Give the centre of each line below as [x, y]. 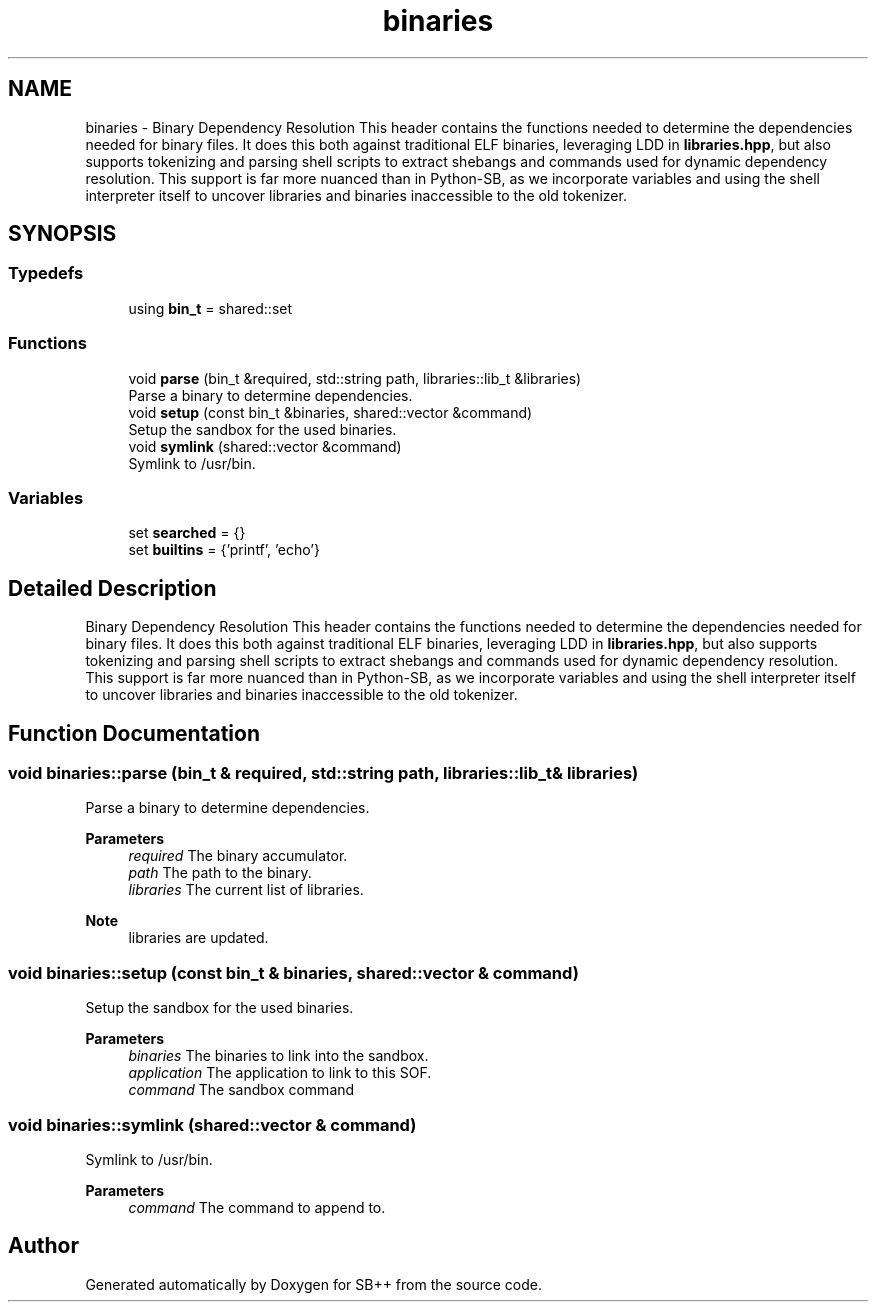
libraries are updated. [198, 938]
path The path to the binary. [220, 873]
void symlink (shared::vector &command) [265, 446]
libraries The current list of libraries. [246, 890]
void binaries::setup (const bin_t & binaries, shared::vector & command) [293, 972]
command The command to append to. [257, 1207]
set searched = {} [187, 533]
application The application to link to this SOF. [280, 1073]
